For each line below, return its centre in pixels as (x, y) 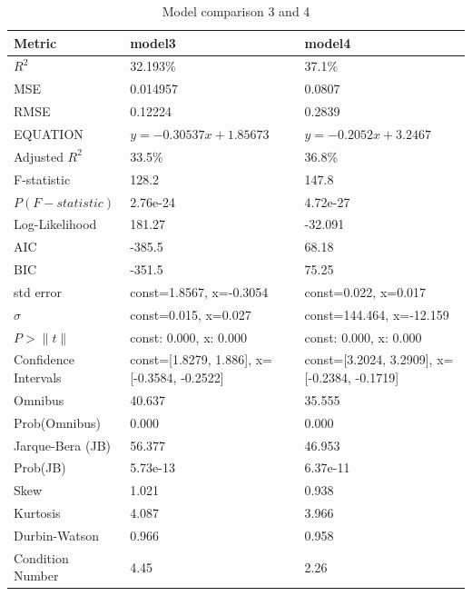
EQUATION (49, 133)
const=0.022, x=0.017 (365, 291)
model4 (328, 42)
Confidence (44, 359)
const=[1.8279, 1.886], (191, 359)
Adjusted (39, 156)
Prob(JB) (40, 467)
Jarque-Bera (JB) (63, 445)
